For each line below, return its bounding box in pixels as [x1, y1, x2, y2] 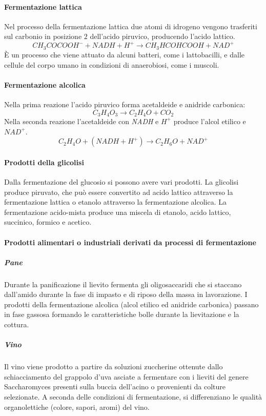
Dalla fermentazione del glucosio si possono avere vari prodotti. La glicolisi [4, 176, 239, 187]
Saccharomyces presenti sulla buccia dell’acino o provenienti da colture [4, 381, 226, 392]
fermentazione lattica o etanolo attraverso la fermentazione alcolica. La [4, 196, 227, 207]
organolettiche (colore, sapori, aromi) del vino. [4, 401, 150, 412]
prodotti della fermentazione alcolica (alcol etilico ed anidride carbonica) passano [4, 299, 259, 309]
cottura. [4, 319, 29, 330]
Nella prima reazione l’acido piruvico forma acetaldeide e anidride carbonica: [4, 98, 245, 109]
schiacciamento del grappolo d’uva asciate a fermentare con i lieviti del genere [4, 371, 249, 382]
